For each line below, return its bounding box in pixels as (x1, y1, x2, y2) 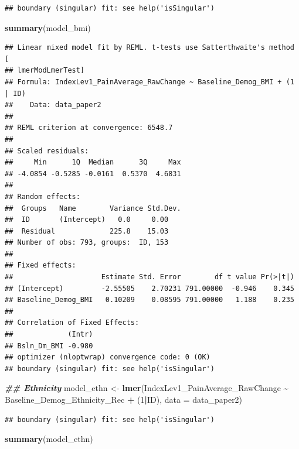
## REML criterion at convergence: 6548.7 (5, 124, 173, 132)
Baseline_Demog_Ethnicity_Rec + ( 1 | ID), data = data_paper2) (5, 393, 243, 405)
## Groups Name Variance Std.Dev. (5, 204, 181, 212)
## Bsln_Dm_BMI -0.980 (5, 341, 93, 350)
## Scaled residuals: (5, 146, 89, 155)
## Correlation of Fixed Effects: (5, 318, 140, 327)
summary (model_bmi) (5, 21, 91, 33)
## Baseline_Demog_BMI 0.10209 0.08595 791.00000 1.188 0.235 (5, 296, 294, 304)
